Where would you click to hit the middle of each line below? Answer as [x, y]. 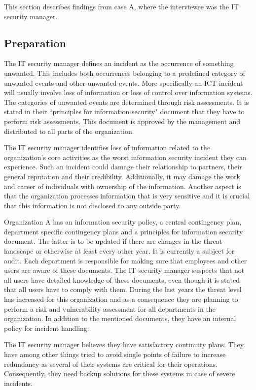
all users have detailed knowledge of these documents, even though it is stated [122, 279]
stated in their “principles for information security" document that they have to [124, 112]
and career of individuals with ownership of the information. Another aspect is [123, 186]
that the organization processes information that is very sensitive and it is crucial [127, 196]
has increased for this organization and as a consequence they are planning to [121, 299]
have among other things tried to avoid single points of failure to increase [115, 354]
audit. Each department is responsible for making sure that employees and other [126, 260]
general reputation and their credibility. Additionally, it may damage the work [122, 176]
